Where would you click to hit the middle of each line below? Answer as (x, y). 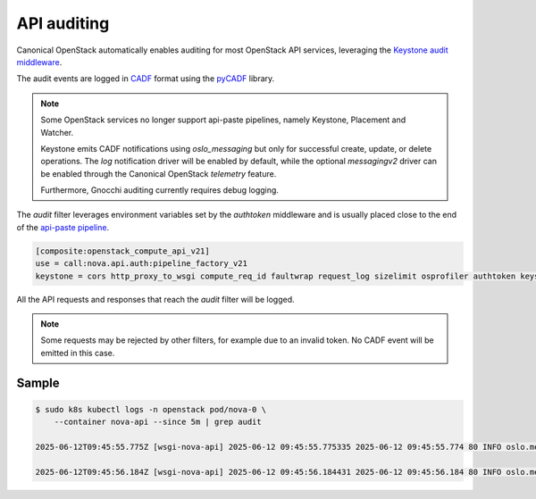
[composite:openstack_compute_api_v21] (122, 251)
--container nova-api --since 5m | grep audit (158, 422)
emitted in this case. (78, 353)
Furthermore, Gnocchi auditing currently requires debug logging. (159, 190)
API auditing (63, 23)
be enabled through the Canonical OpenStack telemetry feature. (159, 173)
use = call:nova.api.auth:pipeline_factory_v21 (141, 264)
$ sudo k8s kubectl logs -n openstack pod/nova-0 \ (151, 409)
